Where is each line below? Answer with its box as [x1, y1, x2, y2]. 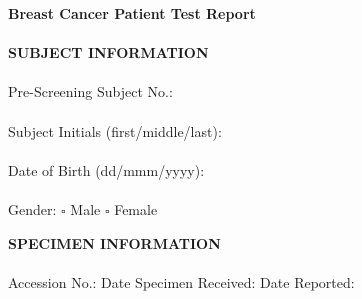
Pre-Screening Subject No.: [8, 81, 173, 102]
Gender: [8, 198, 57, 219]
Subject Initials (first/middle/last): [8, 120, 222, 141]
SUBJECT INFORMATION [8, 42, 209, 63]
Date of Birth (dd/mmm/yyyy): [8, 159, 205, 180]
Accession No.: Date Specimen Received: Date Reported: [8, 271, 355, 292]
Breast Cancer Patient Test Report [8, 3, 256, 23]
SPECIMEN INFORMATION [8, 232, 221, 253]
